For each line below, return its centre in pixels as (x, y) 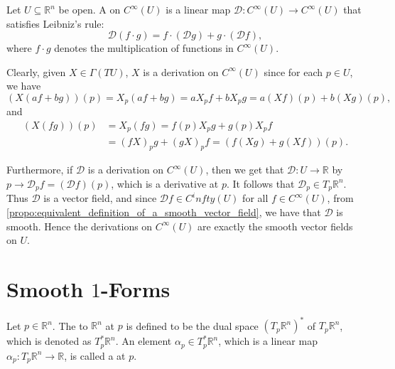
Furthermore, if (40, 170)
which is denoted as (49, 341)
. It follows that (261, 183)
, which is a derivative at (165, 183)
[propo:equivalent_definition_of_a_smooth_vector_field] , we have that (164, 212)
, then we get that (245, 170)
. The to (70, 325)
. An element (144, 341)
